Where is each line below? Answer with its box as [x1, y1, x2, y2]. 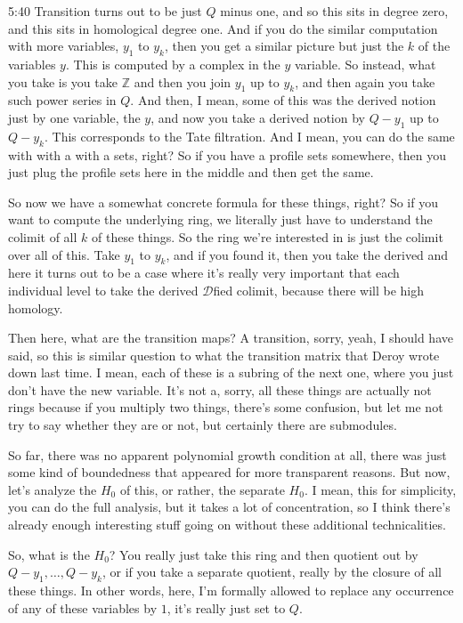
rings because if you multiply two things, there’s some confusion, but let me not [8, 398, 443, 417]
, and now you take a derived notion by [150, 108, 365, 126]
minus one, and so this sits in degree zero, [220, 2, 449, 20]
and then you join [134, 72, 231, 91]
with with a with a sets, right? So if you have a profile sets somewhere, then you [8, 145, 447, 164]
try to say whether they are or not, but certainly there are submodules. [8, 416, 397, 434]
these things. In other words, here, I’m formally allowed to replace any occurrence [8, 581, 454, 600]
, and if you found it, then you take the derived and [166, 245, 449, 263]
